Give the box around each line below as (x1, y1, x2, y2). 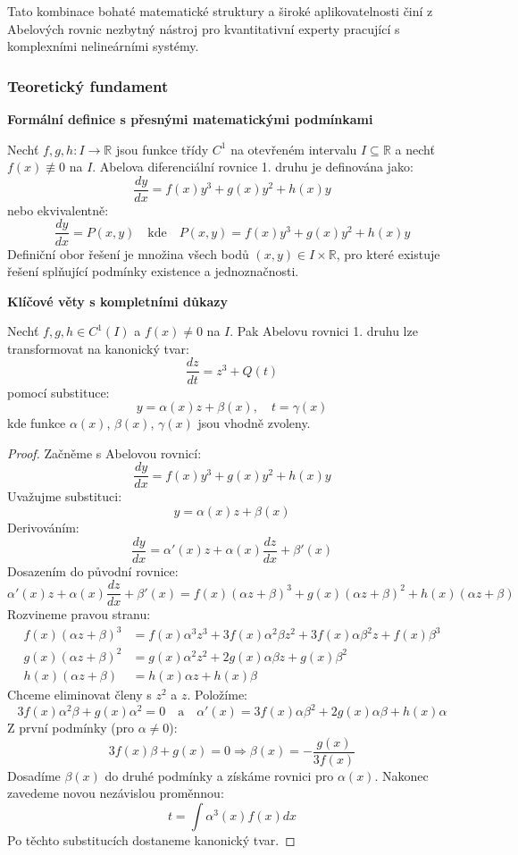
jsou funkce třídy (115, 139, 209, 158)
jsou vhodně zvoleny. (197, 414, 311, 432)
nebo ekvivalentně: (7, 200, 109, 219)
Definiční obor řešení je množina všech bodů (7, 244, 249, 263)
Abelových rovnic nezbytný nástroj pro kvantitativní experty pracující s (7, 19, 400, 38)
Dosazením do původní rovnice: (7, 561, 179, 580)
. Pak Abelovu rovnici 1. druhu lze (230, 322, 418, 340)
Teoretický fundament (7, 74, 169, 96)
